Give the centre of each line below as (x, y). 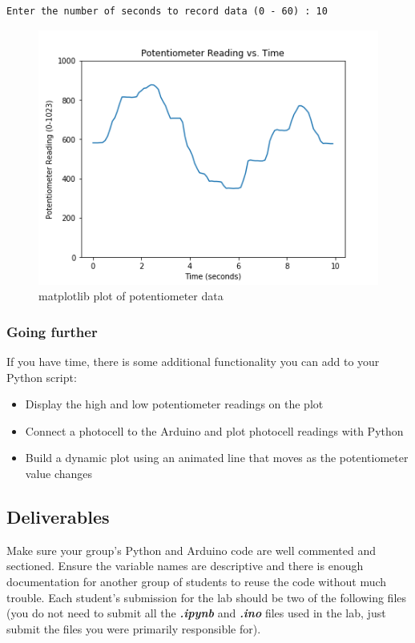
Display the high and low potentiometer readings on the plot (174, 404)
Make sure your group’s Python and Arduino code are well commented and (191, 550)
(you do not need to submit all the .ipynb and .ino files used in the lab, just (196, 613)
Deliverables (58, 516)
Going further (52, 331)
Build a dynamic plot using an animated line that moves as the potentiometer (217, 458)
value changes (59, 473)
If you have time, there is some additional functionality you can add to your (193, 361)
